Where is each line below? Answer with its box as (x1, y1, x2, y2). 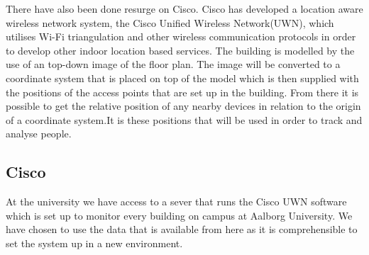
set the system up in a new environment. (6, 235, 183, 250)
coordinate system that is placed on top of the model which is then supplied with (6, 70, 359, 85)
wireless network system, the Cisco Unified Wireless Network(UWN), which (6, 15, 334, 30)
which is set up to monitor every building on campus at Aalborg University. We (6, 208, 353, 222)
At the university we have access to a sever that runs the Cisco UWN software (6, 194, 347, 209)
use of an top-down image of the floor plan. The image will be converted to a (6, 57, 341, 72)
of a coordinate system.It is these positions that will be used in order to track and (6, 112, 363, 127)
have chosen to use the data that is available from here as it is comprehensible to (6, 222, 358, 237)
